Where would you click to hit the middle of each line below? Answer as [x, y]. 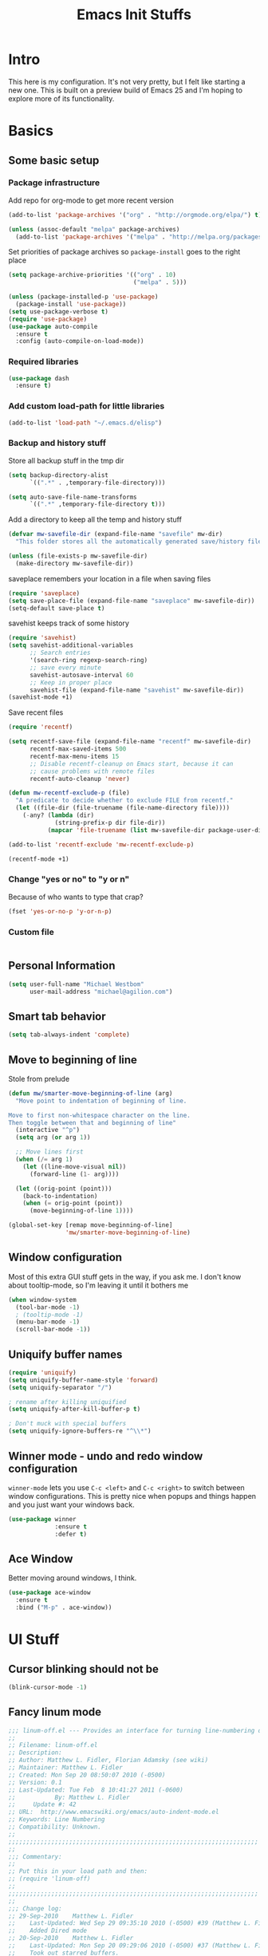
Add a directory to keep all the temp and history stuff [95, 519]
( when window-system [43, 1299]
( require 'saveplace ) [44, 593]
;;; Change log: [35, 1908]
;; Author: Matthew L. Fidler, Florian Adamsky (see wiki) [108, 1761]
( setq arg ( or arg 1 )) [53, 1138]
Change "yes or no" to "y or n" [69, 879]
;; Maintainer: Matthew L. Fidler [66, 1768]
